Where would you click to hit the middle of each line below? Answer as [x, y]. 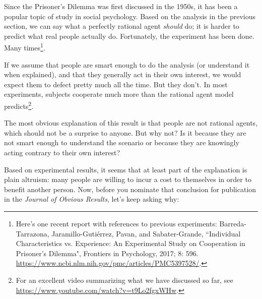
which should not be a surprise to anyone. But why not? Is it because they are [125, 132]
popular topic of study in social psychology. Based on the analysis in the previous [130, 16]
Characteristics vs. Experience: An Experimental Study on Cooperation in [130, 243]
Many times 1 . [25, 47]
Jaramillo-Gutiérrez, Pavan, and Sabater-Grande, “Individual [146, 233]
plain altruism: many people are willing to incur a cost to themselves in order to [128, 179]
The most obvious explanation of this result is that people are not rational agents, [131, 123]
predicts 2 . [19, 105]
